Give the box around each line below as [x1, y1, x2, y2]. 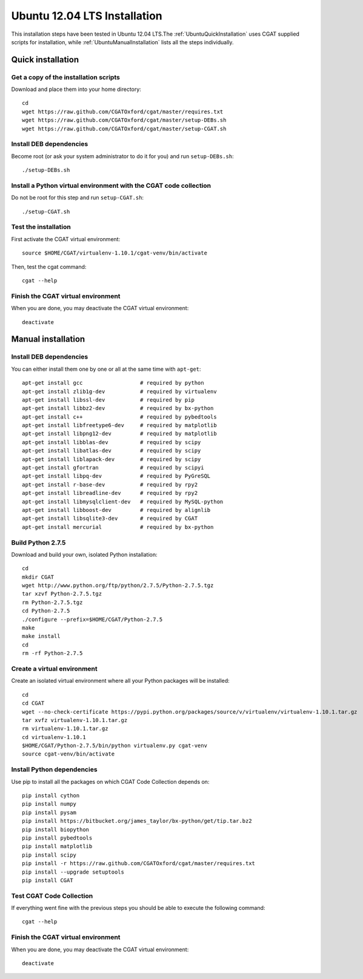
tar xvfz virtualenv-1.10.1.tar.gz [22, 717, 128, 723]
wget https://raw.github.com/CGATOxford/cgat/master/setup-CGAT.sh [22, 125, 227, 132]
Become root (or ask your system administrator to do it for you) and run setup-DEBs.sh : [11, 152, 234, 160]
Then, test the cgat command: [11, 263, 87, 270]
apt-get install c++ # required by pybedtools [22, 413, 218, 420]
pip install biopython [22, 826, 90, 833]
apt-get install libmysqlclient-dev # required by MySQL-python [22, 498, 224, 505]
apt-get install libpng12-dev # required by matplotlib [22, 430, 218, 437]
